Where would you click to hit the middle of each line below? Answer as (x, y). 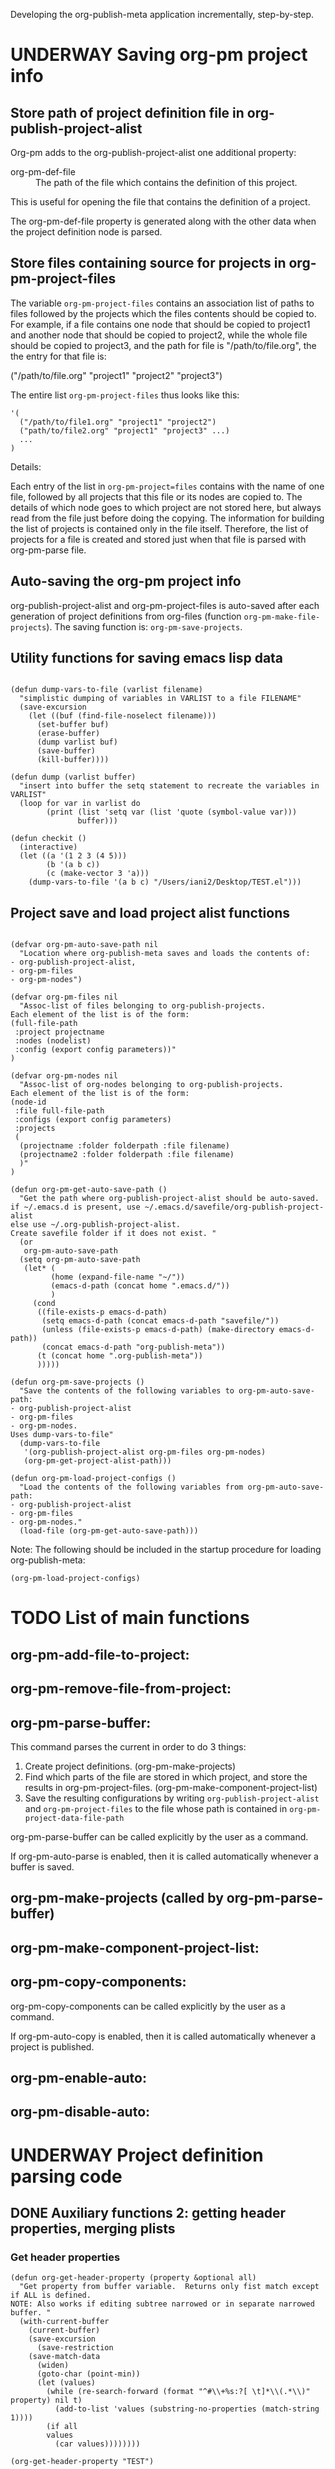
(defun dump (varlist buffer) (73, 777)
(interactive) (48, 847)
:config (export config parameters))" (95, 1050)
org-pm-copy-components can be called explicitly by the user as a (148, 2006)
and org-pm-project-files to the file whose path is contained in (156, 1809)
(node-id (28, 1102)
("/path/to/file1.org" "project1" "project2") (118, 422)
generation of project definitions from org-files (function (126, 616)
